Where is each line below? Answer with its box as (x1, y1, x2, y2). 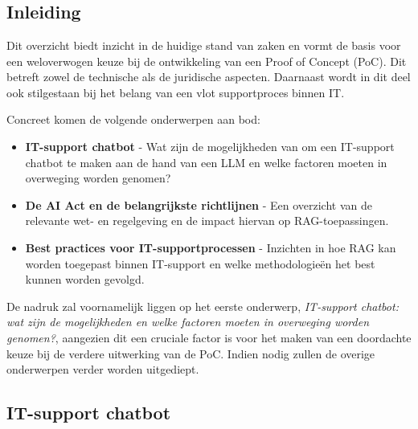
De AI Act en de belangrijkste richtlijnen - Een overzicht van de (25, 196, 372, 213)
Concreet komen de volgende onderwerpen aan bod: (6, 111, 260, 128)
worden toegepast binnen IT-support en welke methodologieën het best (25, 255, 375, 272)
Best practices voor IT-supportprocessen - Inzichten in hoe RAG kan (25, 239, 396, 255)
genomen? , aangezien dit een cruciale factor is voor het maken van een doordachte (6, 329, 412, 345)
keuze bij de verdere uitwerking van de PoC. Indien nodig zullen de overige (6, 345, 375, 362)
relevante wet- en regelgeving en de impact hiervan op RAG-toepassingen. (25, 212, 389, 229)
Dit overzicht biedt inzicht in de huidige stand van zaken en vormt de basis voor (6, 37, 401, 53)
